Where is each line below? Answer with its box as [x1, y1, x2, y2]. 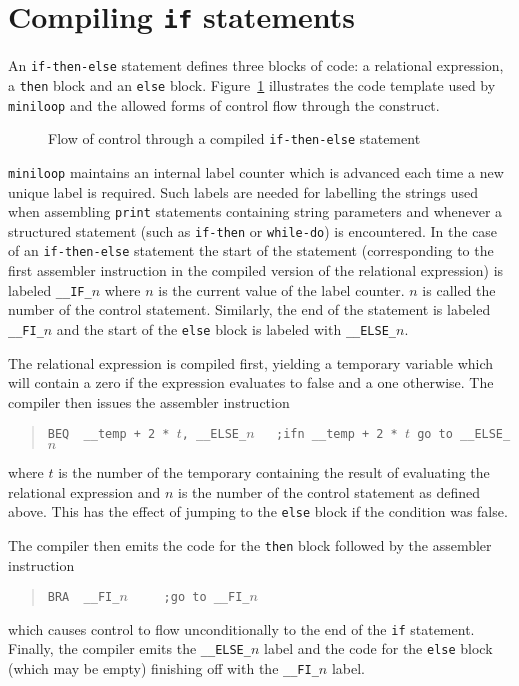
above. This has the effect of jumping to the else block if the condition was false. [8, 501, 508, 522]
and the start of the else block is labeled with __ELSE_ [56, 318, 397, 339]
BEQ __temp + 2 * [47, 427, 170, 442]
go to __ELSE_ [417, 427, 511, 442]
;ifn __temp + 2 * [276, 427, 398, 442]
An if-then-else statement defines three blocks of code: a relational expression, [8, 55, 504, 76]
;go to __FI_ [163, 590, 250, 605]
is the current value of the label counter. [158, 279, 405, 300]
